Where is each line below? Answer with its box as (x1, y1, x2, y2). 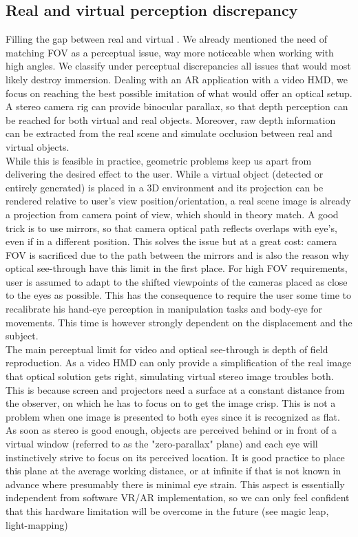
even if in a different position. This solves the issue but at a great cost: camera (6, 234, 337, 249)
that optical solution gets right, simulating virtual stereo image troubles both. (6, 369, 334, 383)
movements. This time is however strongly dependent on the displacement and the (6, 315, 352, 329)
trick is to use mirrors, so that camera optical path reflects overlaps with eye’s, (6, 220, 337, 235)
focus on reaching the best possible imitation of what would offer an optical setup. (6, 85, 352, 100)
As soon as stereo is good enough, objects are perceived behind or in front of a (6, 423, 337, 437)
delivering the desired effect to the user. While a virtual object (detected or (6, 167, 324, 181)
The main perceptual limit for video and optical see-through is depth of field (6, 341, 328, 356)
